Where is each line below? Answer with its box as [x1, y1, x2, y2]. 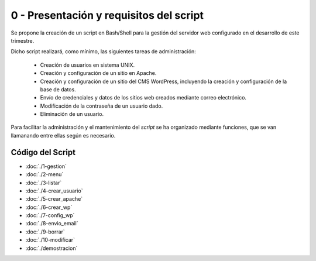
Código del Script [11, 147, 76, 157]
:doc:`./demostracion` [25, 245, 78, 252]
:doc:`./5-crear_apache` [25, 195, 83, 202]
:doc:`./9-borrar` [25, 228, 66, 235]
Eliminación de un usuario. [40, 111, 104, 118]
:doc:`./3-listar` [25, 179, 62, 186]
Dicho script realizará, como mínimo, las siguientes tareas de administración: [11, 48, 196, 55]
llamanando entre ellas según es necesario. [11, 132, 116, 139]
